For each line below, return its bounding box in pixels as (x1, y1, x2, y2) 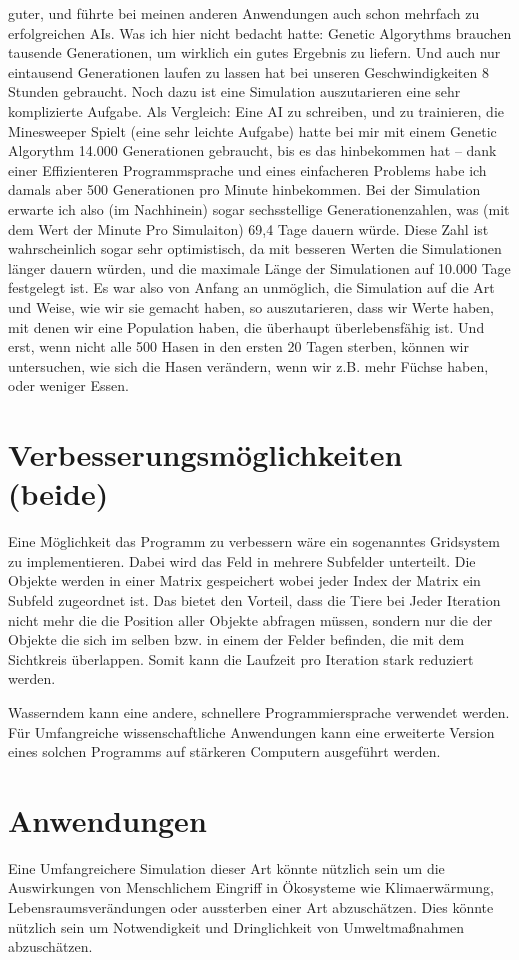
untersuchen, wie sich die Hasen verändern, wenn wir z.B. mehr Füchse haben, (8, 355, 489, 376)
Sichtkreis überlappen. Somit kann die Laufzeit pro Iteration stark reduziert (8, 648, 474, 669)
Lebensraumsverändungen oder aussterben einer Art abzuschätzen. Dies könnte (8, 897, 494, 918)
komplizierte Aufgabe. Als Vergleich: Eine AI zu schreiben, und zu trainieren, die (8, 100, 505, 121)
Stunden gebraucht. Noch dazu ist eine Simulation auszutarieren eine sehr (8, 81, 461, 102)
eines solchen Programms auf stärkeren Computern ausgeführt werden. (8, 741, 441, 762)
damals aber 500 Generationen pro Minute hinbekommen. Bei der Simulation (8, 179, 481, 200)
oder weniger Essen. (8, 375, 129, 396)
